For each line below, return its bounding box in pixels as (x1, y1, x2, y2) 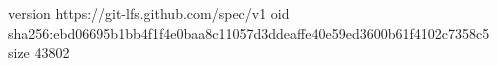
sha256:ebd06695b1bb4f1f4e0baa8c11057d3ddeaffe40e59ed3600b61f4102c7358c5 (8, 22, 490, 43)
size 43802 (8, 42, 70, 63)
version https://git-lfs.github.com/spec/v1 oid (8, 3, 290, 23)
